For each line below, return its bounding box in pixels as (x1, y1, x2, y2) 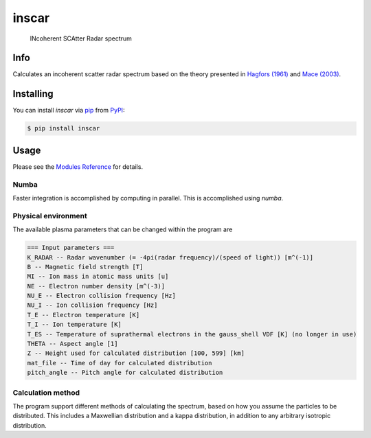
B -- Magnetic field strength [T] (27, 263, 144, 270)
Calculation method (12, 388, 80, 397)
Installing (12, 88, 54, 100)
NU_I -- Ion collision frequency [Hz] (27, 301, 158, 309)
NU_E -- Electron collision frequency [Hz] (27, 292, 177, 300)
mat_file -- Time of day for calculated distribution (27, 359, 212, 367)
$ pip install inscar (27, 124, 100, 132)
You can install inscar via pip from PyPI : (12, 106, 125, 115)
